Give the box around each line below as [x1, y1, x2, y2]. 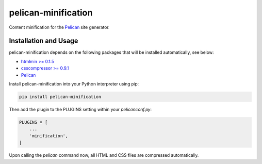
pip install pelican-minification [19, 94, 101, 99]
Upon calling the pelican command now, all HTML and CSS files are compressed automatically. [9, 152, 199, 158]
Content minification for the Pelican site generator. [9, 24, 110, 30]
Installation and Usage [9, 37, 79, 45]
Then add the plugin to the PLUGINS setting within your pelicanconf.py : [9, 106, 152, 112]
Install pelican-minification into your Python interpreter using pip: [9, 81, 139, 87]
